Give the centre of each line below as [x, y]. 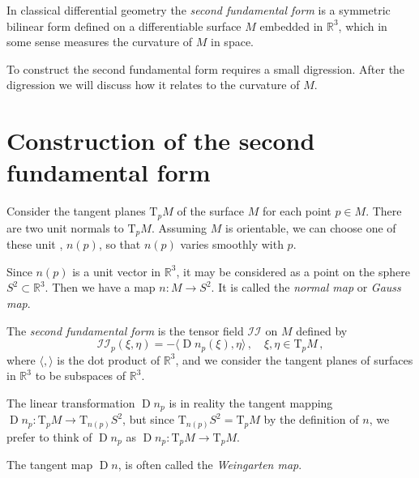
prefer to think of [49, 436]
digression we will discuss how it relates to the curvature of [153, 85]
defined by [322, 330]
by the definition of [311, 419]
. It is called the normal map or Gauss [306, 287]
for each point [297, 211]
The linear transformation [71, 402]
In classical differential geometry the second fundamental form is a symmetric [199, 10]
